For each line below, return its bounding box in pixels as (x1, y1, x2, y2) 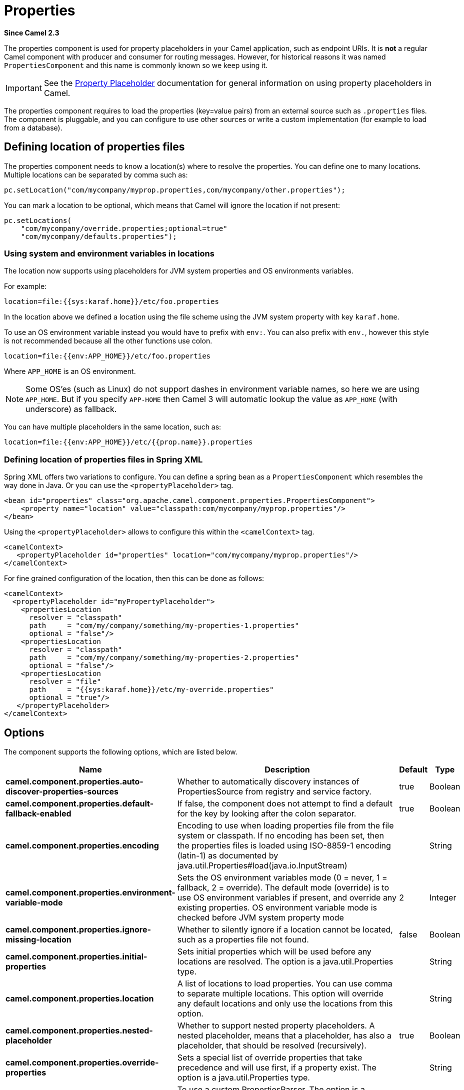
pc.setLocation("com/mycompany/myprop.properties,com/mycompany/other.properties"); (4, 185, 345, 194)
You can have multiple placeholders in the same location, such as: (4, 422, 221, 431)
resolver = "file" (29, 677, 101, 686)
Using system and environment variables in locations (4, 248, 214, 258)
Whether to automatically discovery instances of (177, 776, 359, 786)
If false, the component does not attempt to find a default (177, 798, 392, 808)
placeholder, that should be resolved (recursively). (177, 1040, 366, 1050)
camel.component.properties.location (5, 993, 154, 1003)
